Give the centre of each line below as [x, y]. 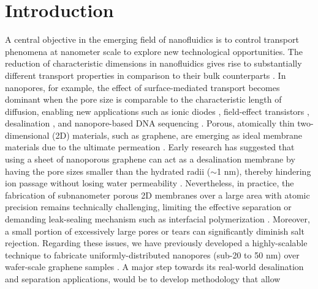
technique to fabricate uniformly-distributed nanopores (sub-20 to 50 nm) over [152, 254]
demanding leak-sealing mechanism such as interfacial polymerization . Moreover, [157, 219]
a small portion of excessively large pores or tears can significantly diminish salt [155, 231]
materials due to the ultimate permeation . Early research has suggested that [150, 147]
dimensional [27, 135]
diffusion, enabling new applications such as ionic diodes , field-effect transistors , [157, 111]
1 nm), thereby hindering [264, 171]
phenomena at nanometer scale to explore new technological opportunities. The [154, 51]
